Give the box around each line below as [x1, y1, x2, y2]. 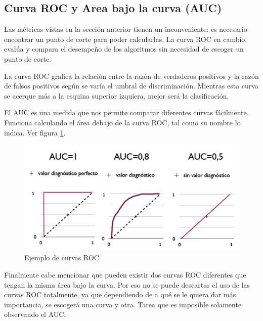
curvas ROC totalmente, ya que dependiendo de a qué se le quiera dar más [4, 289, 236, 300]
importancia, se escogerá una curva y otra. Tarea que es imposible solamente [4, 299, 242, 309]
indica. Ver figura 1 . [4, 127, 66, 137]
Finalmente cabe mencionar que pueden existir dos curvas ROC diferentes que [4, 269, 246, 280]
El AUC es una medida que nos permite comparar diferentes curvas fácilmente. [4, 107, 249, 118]
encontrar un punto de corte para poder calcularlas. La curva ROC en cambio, [4, 33, 247, 44]
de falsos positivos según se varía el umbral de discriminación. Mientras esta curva [4, 80, 258, 91]
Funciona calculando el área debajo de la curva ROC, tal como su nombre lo [4, 117, 241, 127]
